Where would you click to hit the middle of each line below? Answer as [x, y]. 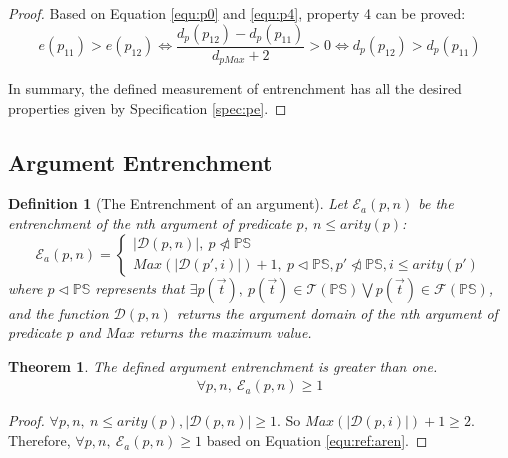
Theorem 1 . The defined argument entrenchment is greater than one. [223, 365]
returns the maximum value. [225, 332]
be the [436, 203]
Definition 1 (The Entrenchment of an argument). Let [178, 203]
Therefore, [39, 440]
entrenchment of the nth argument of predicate [150, 223]
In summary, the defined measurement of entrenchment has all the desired [235, 88]
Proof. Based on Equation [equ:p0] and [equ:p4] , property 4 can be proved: [237, 13]
